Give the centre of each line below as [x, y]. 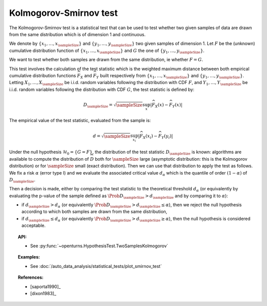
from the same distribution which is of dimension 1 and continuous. [77, 34]
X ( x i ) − [150, 137]
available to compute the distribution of [49, 159]
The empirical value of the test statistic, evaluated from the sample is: [80, 120]
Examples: [29, 257]
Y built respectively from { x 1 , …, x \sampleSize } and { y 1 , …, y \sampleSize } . [170, 76]
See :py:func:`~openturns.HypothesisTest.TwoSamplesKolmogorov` [99, 246]
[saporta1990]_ [46, 286]
